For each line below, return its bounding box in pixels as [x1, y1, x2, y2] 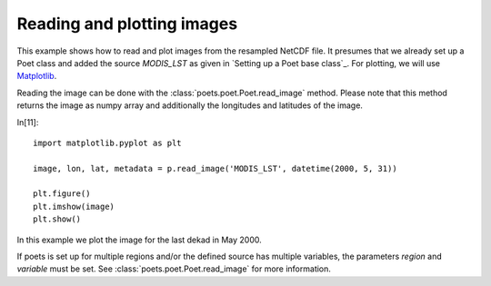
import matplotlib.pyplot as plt [33, 137, 182, 148]
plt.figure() [33, 189, 91, 199]
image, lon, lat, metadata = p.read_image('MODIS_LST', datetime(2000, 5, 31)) [33, 163, 397, 173]
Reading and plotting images [16, 14, 238, 34]
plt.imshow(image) [33, 201, 115, 212]
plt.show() [33, 214, 82, 224]
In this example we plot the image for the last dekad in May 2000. [16, 234, 263, 245]
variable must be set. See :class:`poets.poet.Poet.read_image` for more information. [16, 263, 332, 274]
